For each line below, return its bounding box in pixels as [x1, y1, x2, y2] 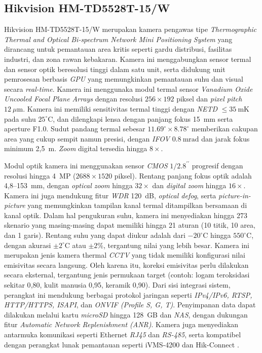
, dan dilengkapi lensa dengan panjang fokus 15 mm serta [53, 113, 233, 124]
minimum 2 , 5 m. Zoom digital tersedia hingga [4, 143, 147, 154]
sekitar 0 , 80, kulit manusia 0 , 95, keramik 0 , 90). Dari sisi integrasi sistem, [4, 279, 231, 290]
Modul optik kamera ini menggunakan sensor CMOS [4, 160, 168, 170]
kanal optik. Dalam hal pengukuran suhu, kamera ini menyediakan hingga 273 [4, 209, 247, 220]
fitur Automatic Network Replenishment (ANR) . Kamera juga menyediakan [4, 319, 239, 330]
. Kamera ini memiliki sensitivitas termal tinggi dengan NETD [23, 103, 218, 114]
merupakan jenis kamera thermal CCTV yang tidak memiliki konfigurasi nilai [4, 250, 246, 260]
